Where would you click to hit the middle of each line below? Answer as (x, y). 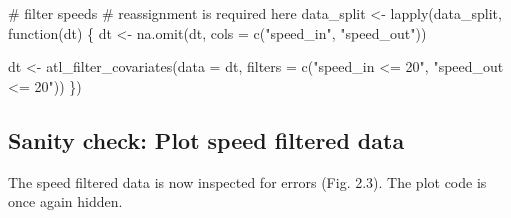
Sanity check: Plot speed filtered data (206, 139)
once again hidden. (65, 201)
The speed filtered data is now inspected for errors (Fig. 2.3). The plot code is (247, 181)
